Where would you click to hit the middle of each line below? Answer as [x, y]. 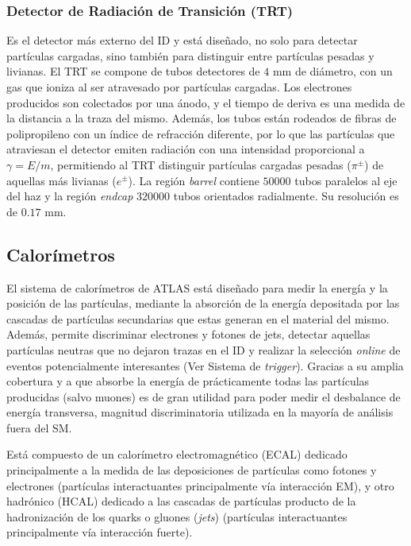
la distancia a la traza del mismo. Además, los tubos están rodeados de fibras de [202, 118]
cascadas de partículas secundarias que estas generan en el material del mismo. [198, 318]
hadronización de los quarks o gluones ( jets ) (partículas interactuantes [177, 516]
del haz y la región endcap [70, 196]
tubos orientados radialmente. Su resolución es [286, 196]
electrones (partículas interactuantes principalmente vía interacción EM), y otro [200, 485]
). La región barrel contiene [194, 180]
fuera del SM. [39, 427]
